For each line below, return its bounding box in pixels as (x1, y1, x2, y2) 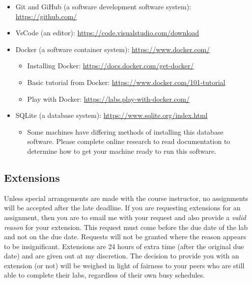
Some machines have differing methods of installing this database (27, 126, 224, 137)
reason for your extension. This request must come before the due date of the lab (4, 222, 248, 232)
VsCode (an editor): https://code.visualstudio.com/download (15, 28, 199, 38)
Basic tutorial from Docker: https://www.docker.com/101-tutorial (27, 77, 225, 87)
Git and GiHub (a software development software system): (15, 1, 191, 11)
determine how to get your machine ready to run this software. (27, 145, 217, 156)
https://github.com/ (15, 11, 77, 21)
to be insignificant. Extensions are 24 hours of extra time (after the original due (4, 241, 244, 251)
